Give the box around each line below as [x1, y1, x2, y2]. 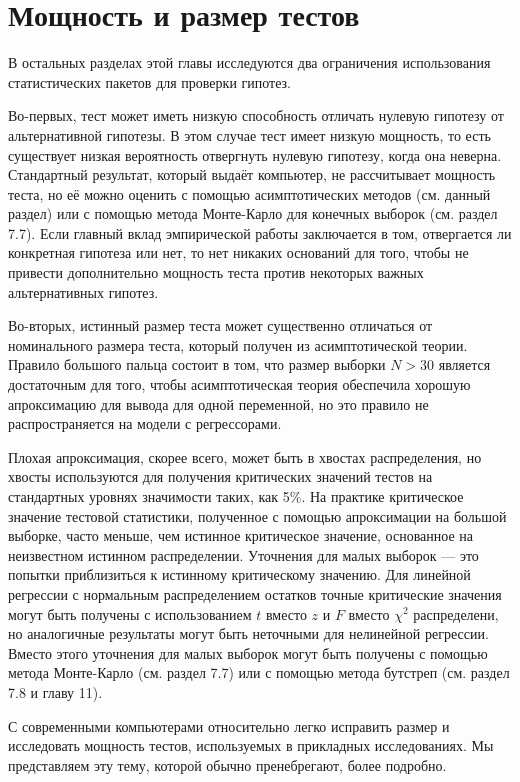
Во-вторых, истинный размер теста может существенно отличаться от [8, 315, 433, 336]
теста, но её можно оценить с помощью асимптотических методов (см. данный [8, 183, 491, 204]
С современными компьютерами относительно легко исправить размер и [8, 715, 450, 736]
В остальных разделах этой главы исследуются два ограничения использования [8, 52, 491, 73]
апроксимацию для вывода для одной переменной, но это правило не [8, 393, 429, 414]
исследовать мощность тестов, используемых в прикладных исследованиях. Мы [8, 735, 494, 756]
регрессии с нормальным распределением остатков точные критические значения [8, 583, 502, 604]
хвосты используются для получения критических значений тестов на [8, 466, 433, 487]
